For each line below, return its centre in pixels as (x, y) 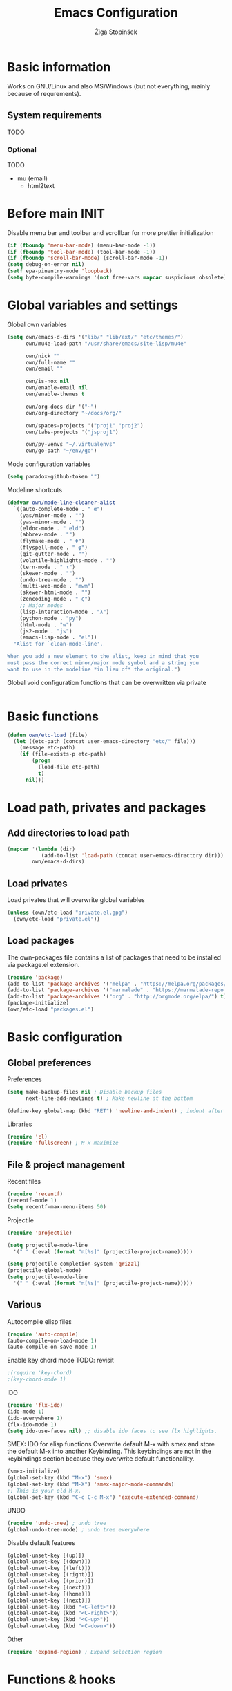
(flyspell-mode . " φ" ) (54, 548)
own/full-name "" (50, 362)
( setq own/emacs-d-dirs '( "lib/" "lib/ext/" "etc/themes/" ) (96, 337)
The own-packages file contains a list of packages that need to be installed (114, 957)
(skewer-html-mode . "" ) (55, 592)
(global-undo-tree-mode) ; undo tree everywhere (78, 1529)
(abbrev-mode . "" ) (48, 535)
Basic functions (53, 716)
